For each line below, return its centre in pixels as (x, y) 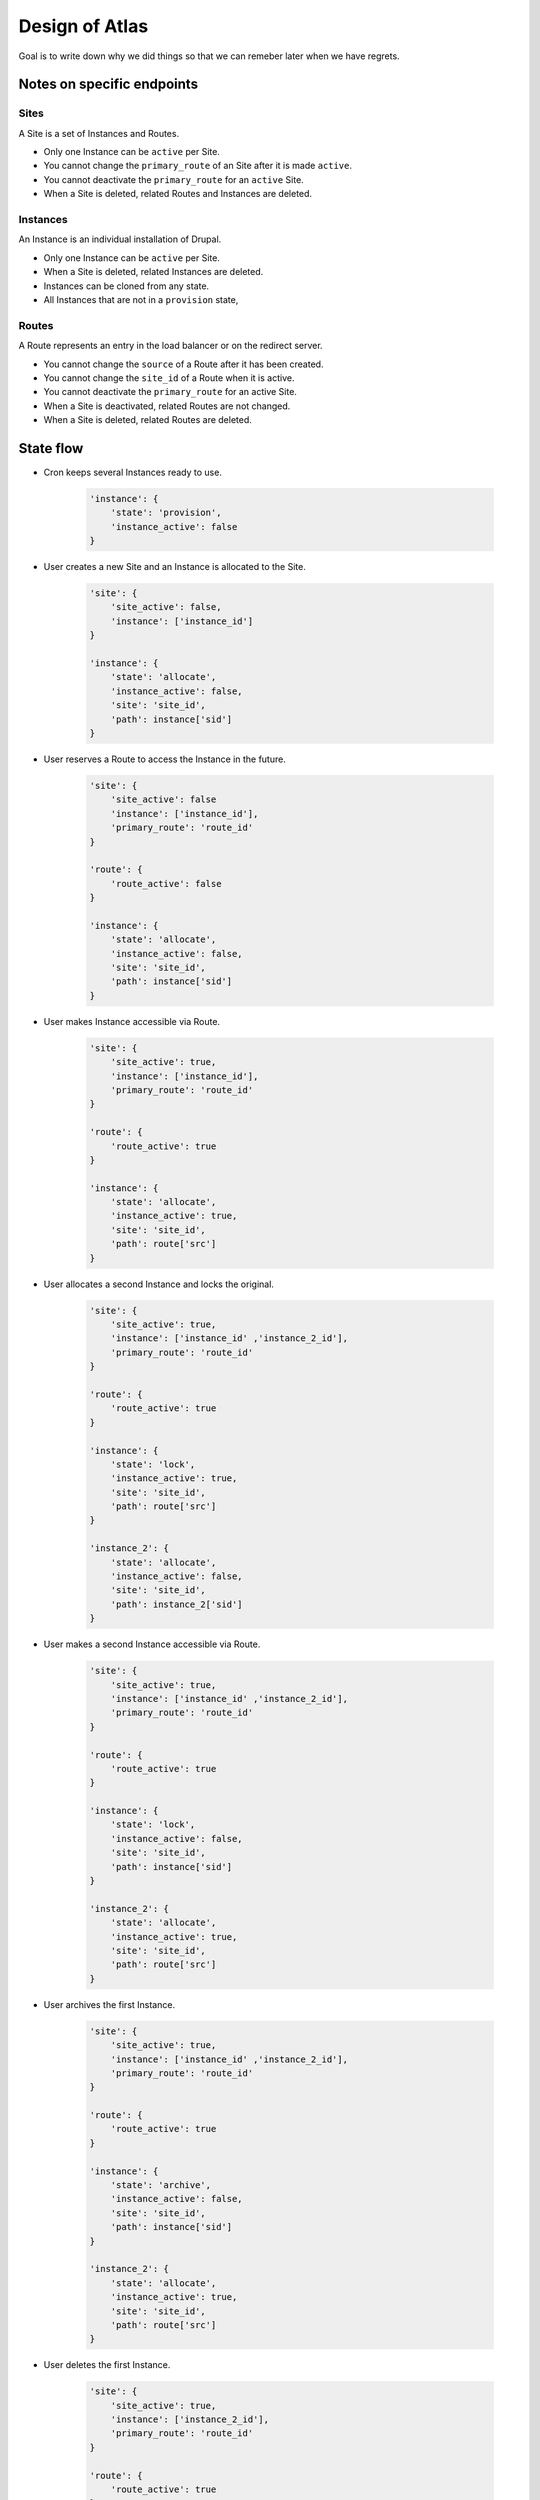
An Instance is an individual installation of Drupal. (120, 239)
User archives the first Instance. (109, 2004)
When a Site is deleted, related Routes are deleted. (147, 420)
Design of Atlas (83, 26)
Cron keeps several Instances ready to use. (132, 472)
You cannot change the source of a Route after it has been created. (183, 364)
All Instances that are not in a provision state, (141, 299)
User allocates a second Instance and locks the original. (159, 1284)
